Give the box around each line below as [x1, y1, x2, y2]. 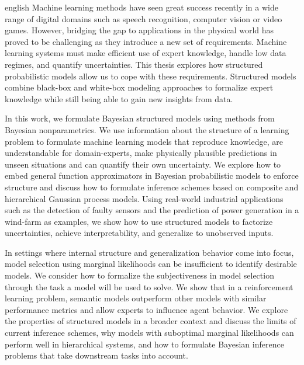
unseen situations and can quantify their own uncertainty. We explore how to [5, 158, 281, 170]
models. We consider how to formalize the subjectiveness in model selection [5, 269, 274, 281]
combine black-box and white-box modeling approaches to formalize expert [5, 81, 274, 93]
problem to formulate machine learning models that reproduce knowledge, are [5, 135, 283, 147]
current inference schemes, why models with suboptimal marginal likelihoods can [5, 326, 294, 339]
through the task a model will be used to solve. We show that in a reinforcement [5, 280, 293, 293]
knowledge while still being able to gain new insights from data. [5, 92, 233, 105]
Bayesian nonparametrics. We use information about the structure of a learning [5, 123, 289, 135]
